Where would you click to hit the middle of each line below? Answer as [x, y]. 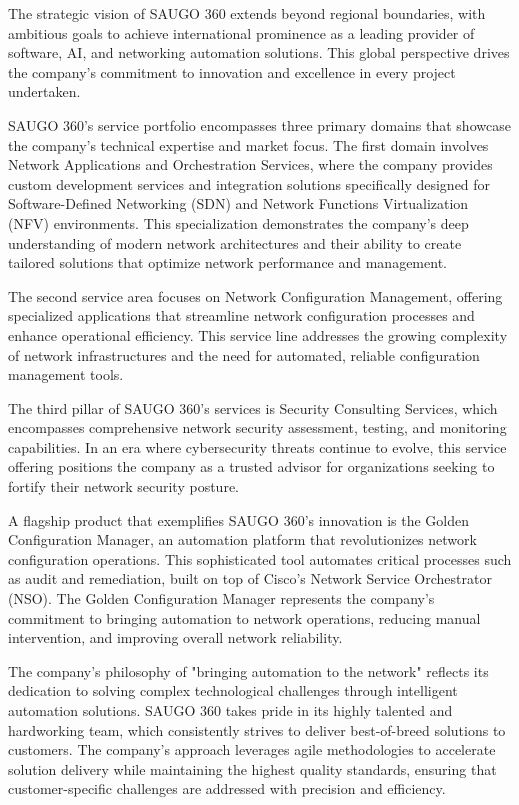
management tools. [66, 374]
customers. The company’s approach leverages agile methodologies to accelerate [252, 749]
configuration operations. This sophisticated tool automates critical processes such [260, 558]
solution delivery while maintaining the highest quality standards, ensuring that [252, 768]
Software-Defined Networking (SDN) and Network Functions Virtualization [238, 203]
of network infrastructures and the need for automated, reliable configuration [244, 354]
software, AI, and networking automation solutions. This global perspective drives [259, 52]
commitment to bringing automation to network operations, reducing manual [244, 617]
